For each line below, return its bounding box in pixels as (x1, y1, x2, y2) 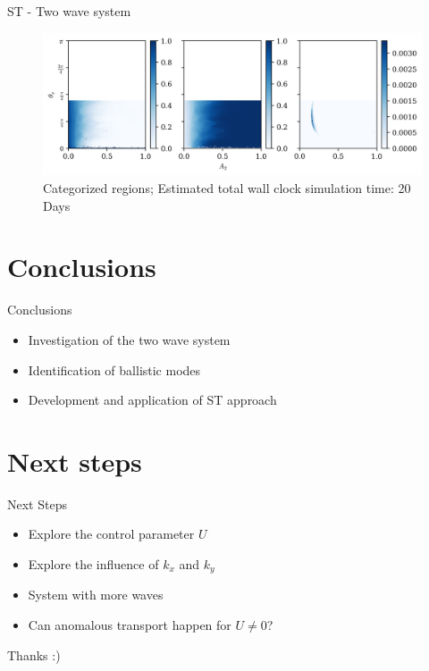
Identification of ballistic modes (28, 360, 201, 379)
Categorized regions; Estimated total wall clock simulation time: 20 (43, 179, 411, 197)
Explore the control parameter (28, 524, 195, 543)
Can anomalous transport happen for (28, 616, 231, 634)
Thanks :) (7, 645, 61, 664)
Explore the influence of (28, 555, 159, 574)
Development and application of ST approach (28, 390, 277, 409)
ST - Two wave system (7, 2, 131, 20)
